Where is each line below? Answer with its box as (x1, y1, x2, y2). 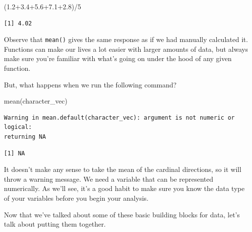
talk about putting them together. (4, 219, 106, 229)
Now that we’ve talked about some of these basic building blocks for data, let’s (4, 209, 240, 219)
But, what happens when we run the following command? (4, 79, 177, 89)
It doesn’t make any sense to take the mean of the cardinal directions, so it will (4, 164, 242, 174)
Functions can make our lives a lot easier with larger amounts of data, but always (4, 43, 248, 54)
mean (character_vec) (4, 96, 67, 106)
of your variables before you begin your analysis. (4, 192, 148, 203)
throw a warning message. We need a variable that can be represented (4, 173, 213, 184)
